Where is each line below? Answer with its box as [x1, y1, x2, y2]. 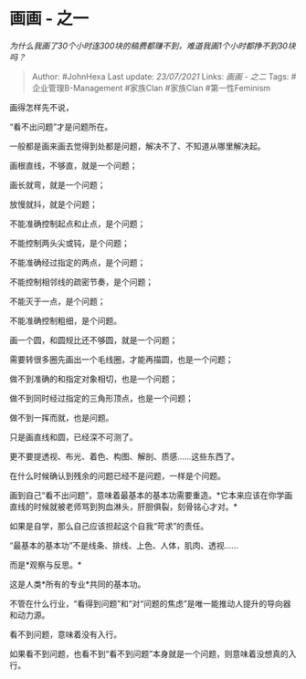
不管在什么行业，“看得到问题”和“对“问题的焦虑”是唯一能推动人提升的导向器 [9, 598, 291, 609]
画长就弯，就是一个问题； [9, 179, 106, 190]
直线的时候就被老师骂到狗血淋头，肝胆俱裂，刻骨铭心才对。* [9, 501, 238, 512]
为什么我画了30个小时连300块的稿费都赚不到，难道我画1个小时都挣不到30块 [9, 40, 296, 51]
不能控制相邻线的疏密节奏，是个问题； [9, 276, 153, 287]
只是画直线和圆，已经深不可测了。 [9, 431, 138, 443]
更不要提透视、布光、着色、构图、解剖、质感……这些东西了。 [9, 451, 240, 462]
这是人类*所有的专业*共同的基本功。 [9, 579, 146, 590]
